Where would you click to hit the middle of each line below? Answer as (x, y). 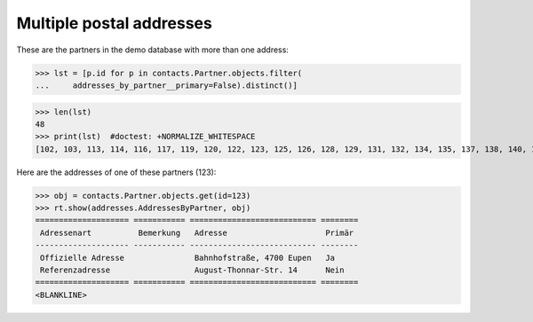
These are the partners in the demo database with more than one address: (152, 50)
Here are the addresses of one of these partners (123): (116, 172)
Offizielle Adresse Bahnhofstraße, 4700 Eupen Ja (188, 258)
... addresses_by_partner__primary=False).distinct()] (166, 85)
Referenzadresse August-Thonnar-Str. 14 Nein (192, 270)
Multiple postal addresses (114, 23)
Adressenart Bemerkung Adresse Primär (197, 232)
